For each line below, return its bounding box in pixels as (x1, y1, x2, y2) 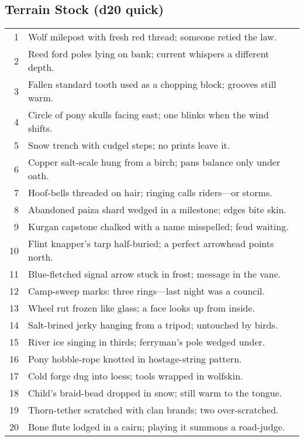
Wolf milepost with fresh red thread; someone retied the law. (28, 30, 277, 44)
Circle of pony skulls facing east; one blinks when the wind (28, 108, 269, 122)
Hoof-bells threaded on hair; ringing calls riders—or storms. (28, 186, 272, 200)
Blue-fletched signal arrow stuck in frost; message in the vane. (28, 267, 281, 281)
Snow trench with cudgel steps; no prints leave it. (28, 138, 230, 152)
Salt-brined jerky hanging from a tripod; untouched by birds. (28, 318, 278, 332)
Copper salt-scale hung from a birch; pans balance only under (28, 155, 281, 169)
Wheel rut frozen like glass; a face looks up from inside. (28, 301, 255, 315)
